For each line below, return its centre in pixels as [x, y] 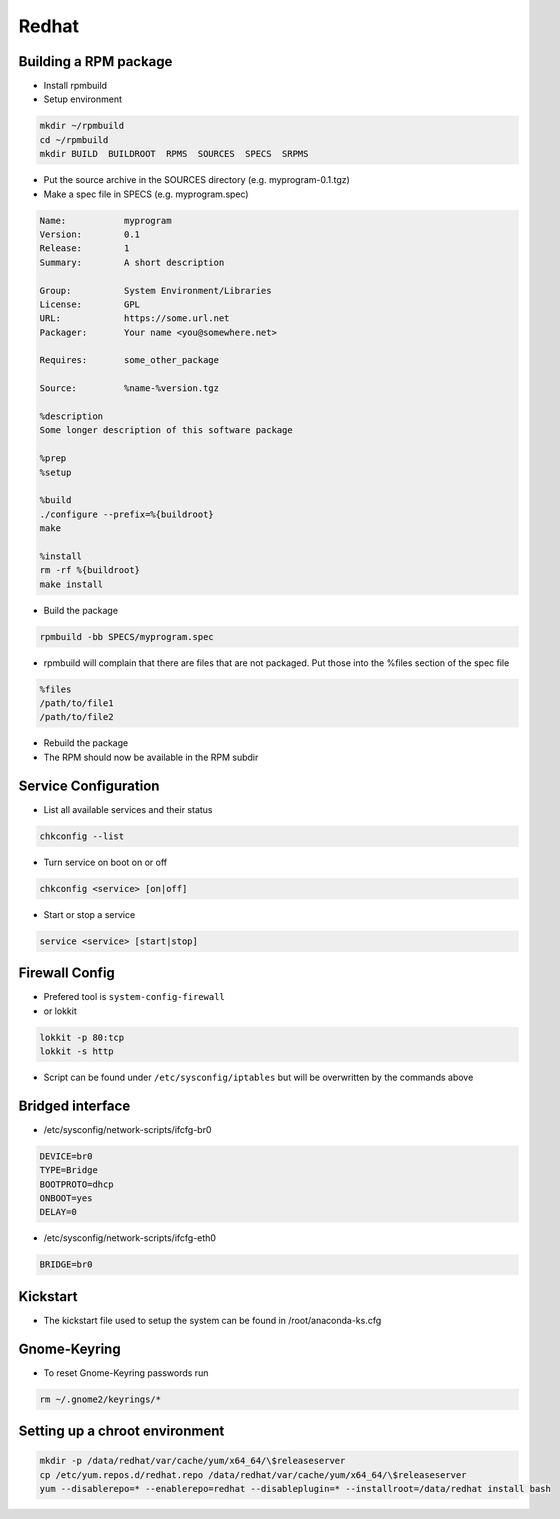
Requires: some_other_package [129, 360]
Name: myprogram [105, 220]
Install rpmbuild [75, 86]
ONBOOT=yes [66, 1198]
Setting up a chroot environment [121, 1431]
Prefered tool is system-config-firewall [134, 997]
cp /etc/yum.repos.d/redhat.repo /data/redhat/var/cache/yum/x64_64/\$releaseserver [253, 1474]
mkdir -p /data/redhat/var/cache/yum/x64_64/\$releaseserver [192, 1461]
